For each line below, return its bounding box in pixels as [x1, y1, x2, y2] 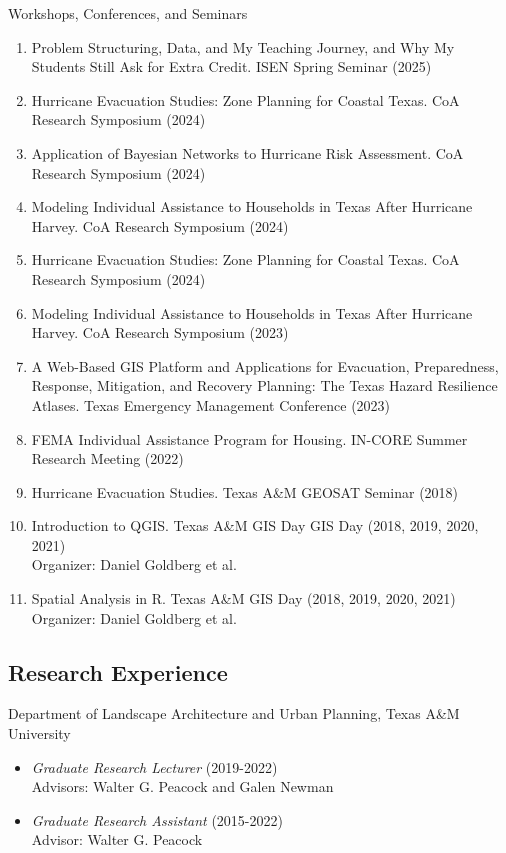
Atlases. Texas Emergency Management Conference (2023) [31, 394, 391, 415]
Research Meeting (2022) [31, 448, 184, 469]
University [8, 723, 71, 744]
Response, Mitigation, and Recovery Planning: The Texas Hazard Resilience [31, 375, 498, 396]
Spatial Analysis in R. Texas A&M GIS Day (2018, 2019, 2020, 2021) [31, 588, 456, 609]
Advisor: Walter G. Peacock [31, 829, 203, 850]
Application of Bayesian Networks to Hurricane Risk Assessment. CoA [31, 142, 464, 163]
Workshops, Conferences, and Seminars [8, 3, 248, 23]
